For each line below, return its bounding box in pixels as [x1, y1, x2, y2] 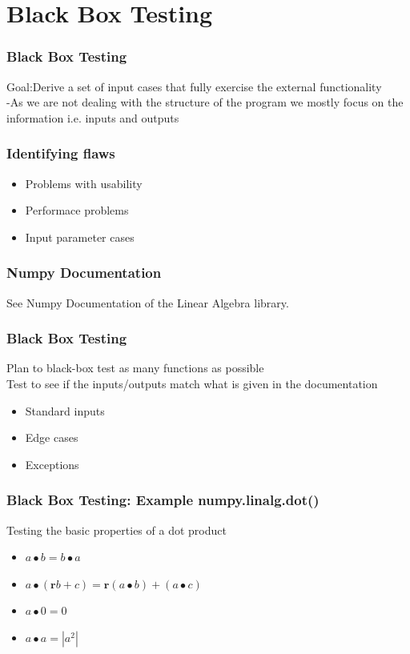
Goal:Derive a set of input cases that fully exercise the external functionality [6, 78, 382, 94]
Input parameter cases [25, 228, 135, 245]
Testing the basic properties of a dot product [6, 521, 227, 538]
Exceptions [25, 455, 79, 472]
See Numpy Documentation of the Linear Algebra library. [6, 294, 289, 311]
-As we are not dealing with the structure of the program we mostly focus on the [6, 94, 404, 110]
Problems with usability [25, 175, 143, 191]
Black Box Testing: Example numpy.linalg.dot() [6, 490, 320, 510]
